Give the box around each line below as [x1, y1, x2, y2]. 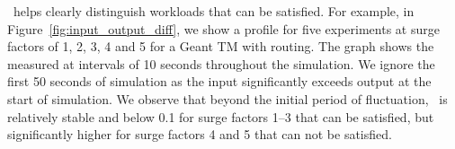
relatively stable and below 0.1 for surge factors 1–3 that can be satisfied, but [7, 107, 434, 126]
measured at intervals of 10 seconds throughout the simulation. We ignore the [7, 54, 435, 73]
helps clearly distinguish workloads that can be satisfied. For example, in [13, 2, 415, 20]
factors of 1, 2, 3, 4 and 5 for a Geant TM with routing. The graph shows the [7, 37, 434, 56]
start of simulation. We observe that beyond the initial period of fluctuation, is [7, 89, 448, 108]
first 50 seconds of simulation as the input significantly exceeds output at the [7, 72, 432, 91]
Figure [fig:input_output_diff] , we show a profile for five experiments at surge [7, 19, 440, 38]
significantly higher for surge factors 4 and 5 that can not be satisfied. [7, 125, 392, 144]
